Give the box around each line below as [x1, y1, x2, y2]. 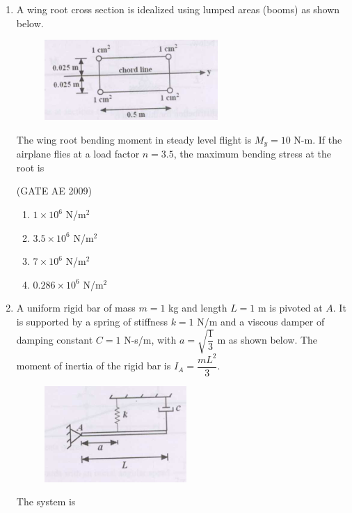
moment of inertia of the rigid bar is [16, 358, 171, 373]
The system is [16, 494, 76, 509]
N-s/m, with [124, 332, 177, 346]
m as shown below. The [217, 332, 318, 346]
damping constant [16, 332, 93, 346]
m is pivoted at [258, 300, 323, 315]
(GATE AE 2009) [16, 183, 93, 198]
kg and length [168, 300, 227, 315]
